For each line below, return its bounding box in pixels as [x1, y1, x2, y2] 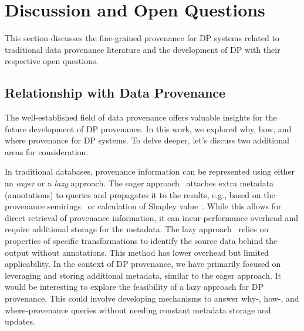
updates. [5, 315, 35, 327]
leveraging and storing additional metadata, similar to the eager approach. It [5, 269, 281, 281]
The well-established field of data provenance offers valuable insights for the [5, 111, 277, 123]
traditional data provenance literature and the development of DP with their [5, 43, 281, 55]
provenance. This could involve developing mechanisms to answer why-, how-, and [5, 292, 299, 305]
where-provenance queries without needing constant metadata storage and [5, 303, 271, 316]
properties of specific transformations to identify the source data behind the [5, 235, 278, 247]
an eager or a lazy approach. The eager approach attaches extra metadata [5, 177, 274, 189]
